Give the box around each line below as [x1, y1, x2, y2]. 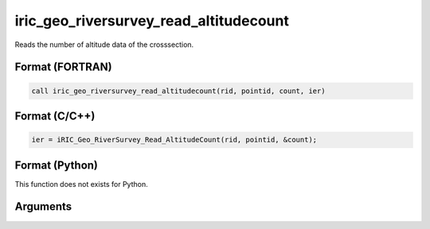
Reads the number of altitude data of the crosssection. [14, 40, 194, 49]
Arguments [14, 200, 72, 214]
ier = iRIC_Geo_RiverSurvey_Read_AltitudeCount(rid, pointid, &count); [31, 135, 318, 145]
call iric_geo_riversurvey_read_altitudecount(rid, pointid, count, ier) [31, 86, 326, 95]
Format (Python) [14, 158, 99, 172]
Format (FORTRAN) [14, 60, 112, 74]
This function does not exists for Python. [14, 179, 148, 188]
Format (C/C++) [14, 109, 96, 122]
